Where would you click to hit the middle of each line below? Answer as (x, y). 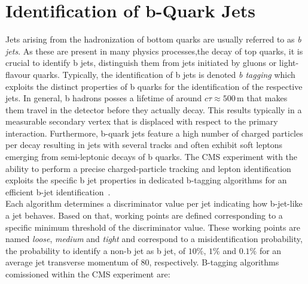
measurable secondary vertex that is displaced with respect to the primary (142, 121)
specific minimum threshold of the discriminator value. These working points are (153, 227)
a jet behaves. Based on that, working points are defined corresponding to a (144, 215)
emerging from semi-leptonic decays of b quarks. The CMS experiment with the (152, 157)
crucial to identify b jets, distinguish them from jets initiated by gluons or (141, 63)
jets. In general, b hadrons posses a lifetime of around (104, 98)
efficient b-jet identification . (58, 191)
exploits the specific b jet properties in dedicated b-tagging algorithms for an (146, 180)
